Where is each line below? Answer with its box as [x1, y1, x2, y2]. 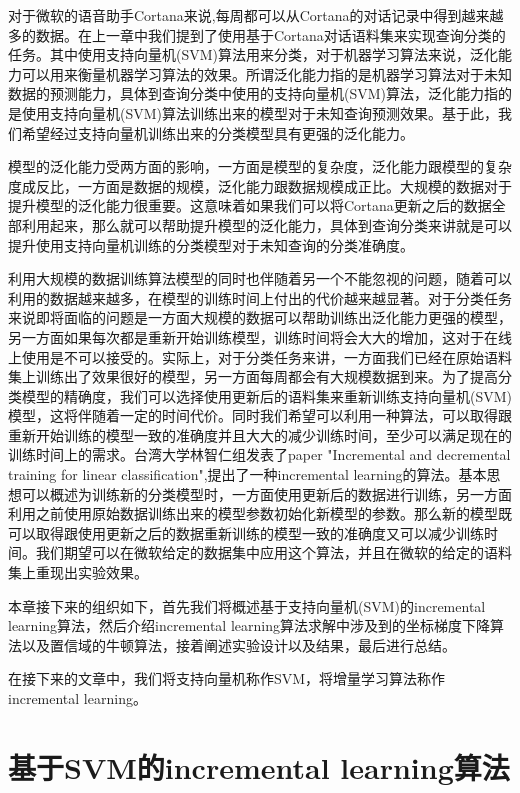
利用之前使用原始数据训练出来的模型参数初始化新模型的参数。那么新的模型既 [8, 503, 512, 524]
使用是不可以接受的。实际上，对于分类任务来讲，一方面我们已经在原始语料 [21, 346, 512, 367]
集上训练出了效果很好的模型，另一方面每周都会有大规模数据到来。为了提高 [8, 366, 498, 387]
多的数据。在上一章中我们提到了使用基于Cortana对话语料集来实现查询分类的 [8, 24, 506, 45]
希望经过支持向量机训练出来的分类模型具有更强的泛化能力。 [21, 122, 414, 143]
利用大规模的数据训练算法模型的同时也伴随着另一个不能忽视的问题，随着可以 [8, 268, 512, 289]
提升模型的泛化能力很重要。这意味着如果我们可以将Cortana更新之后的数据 [8, 195, 492, 216]
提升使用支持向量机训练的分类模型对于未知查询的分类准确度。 [8, 234, 414, 255]
